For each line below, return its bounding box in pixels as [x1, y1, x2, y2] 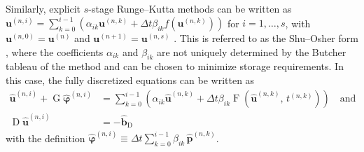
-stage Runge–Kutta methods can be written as [88, 1, 292, 15]
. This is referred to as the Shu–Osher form [174, 31, 358, 46]
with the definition [6, 130, 85, 145]
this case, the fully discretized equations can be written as [6, 73, 255, 88]
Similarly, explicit [6, 1, 81, 15]
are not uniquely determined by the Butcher [157, 44, 346, 59]
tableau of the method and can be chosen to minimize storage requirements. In [6, 59, 344, 74]
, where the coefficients [6, 44, 104, 59]
